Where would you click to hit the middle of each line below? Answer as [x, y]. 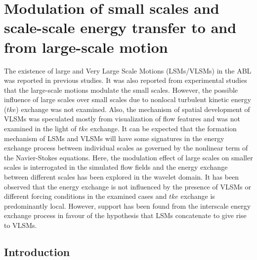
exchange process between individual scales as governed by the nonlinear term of [126, 148]
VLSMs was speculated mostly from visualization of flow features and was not [122, 119]
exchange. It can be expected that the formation [163, 129]
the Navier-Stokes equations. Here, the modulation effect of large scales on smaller [128, 157]
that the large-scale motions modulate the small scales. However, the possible [121, 90]
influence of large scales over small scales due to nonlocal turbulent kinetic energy [128, 99]
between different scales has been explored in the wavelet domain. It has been [122, 177]
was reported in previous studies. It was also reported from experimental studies [126, 80]
